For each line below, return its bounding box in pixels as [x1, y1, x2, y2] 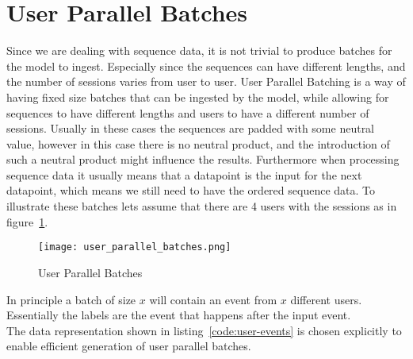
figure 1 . [6, 213, 48, 230]
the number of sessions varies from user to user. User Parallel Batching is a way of [6, 73, 406, 90]
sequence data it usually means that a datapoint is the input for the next [6, 166, 362, 183]
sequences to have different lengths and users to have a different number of [6, 104, 369, 121]
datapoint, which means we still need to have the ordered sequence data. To [6, 182, 375, 199]
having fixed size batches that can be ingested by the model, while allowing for [6, 88, 389, 105]
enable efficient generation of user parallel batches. [6, 338, 251, 354]
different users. [290, 291, 362, 307]
